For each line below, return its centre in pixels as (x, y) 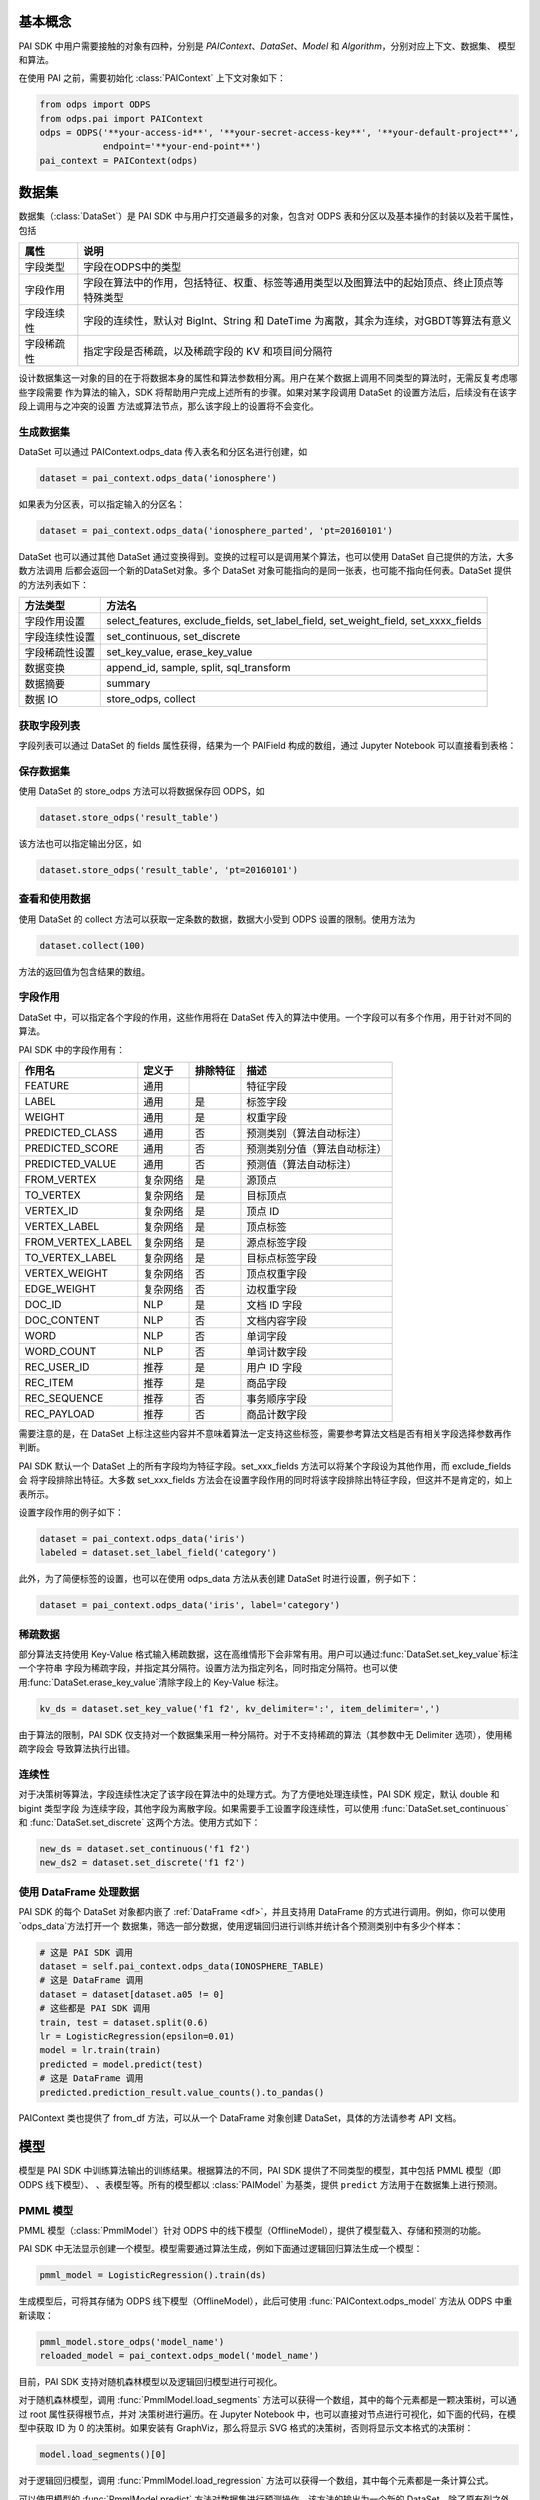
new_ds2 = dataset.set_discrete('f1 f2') (142, 1863)
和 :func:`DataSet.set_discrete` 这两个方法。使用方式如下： (139, 1822)
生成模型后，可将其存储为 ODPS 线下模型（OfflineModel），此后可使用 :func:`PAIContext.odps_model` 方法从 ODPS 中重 (265, 2301)
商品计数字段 (276, 1415)
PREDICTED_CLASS (71, 1133)
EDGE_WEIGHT (60, 1289)
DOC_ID (43, 1305)
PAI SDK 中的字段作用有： (71, 1049)
